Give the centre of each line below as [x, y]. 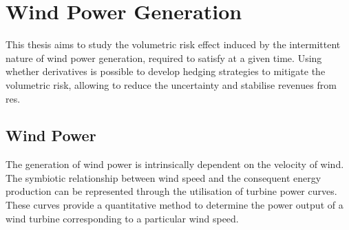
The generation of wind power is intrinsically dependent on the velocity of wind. [175, 164]
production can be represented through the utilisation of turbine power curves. [171, 191]
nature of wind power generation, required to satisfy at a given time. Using [164, 57]
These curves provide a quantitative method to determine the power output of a [174, 205]
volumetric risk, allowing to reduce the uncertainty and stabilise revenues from [171, 84]
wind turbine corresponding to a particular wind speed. [122, 218]
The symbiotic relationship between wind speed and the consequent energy [163, 177]
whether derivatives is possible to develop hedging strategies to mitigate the [166, 71]
